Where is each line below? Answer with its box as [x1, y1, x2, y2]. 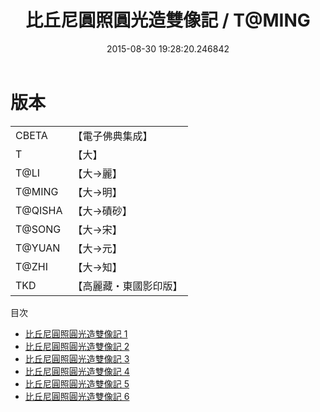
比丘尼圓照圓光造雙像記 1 [24, 327, 128, 340]
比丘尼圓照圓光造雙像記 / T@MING [25, 9, 311, 32]
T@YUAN [15, 241, 61, 255]
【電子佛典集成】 [72, 129, 153, 143]
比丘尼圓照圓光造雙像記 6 [24, 390, 130, 402]
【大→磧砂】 [72, 204, 133, 218]
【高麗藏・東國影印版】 [72, 279, 183, 293]
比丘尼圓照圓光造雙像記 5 [24, 377, 130, 390]
